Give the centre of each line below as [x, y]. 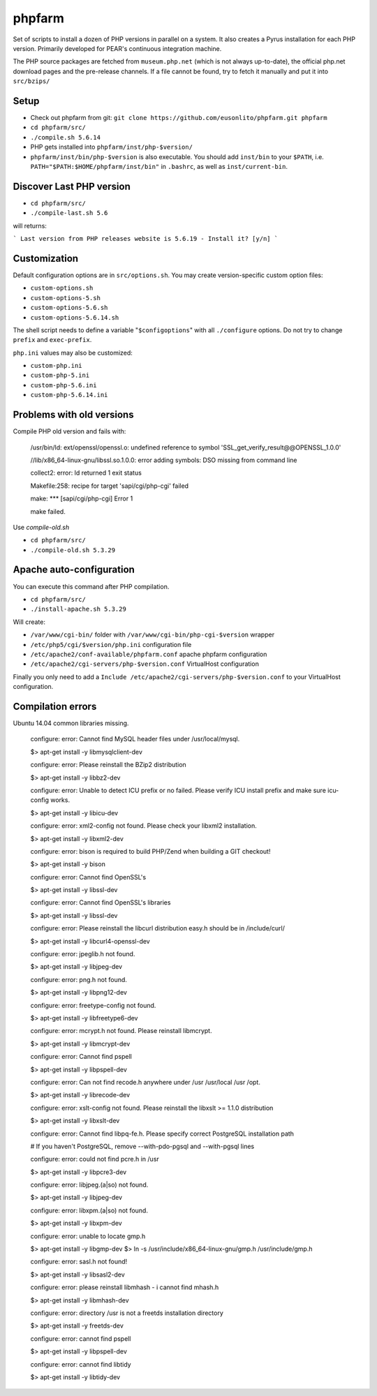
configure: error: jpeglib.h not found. [83, 954]
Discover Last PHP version [72, 186]
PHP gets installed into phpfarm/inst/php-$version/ [112, 147]
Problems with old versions [73, 415]
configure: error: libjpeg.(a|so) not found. [89, 1185]
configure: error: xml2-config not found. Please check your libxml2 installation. [144, 826]
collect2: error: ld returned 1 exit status [86, 473]
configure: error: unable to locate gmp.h [88, 1236]
